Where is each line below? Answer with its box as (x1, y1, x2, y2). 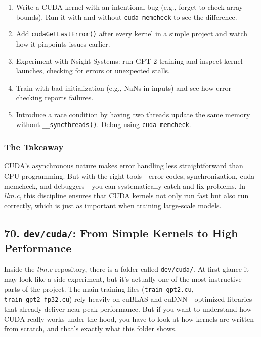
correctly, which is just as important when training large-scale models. (4, 200, 222, 210)
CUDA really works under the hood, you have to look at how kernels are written (4, 313, 254, 324)
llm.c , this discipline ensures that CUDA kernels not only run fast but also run (4, 190, 249, 201)
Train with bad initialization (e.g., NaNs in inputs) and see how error (16, 82, 231, 93)
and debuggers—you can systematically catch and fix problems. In (40, 180, 246, 191)
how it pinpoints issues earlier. (16, 38, 110, 49)
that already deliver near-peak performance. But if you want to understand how (4, 304, 252, 314)
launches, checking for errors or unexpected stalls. (16, 65, 170, 76)
